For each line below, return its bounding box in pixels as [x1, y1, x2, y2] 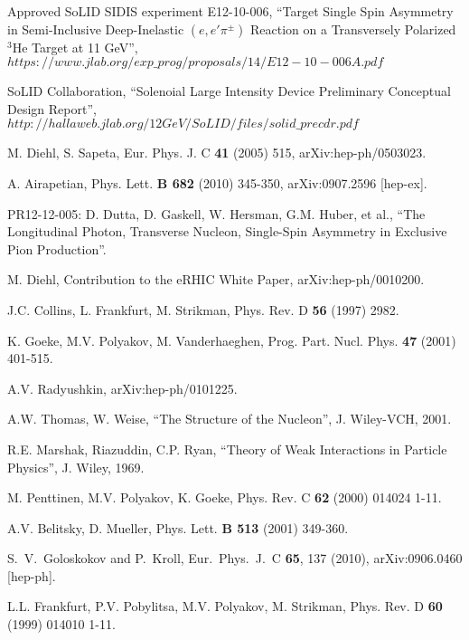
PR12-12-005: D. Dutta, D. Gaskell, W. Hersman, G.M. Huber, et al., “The [7, 204, 426, 223]
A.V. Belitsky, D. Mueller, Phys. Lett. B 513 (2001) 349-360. [7, 518, 349, 537]
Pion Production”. [7, 239, 107, 258]
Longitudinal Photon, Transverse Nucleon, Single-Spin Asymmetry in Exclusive [7, 222, 447, 241]
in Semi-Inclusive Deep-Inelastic [7, 19, 184, 38]
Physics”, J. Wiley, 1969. [7, 457, 145, 476]
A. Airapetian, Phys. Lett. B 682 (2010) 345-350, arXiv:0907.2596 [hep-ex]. [7, 173, 427, 192]
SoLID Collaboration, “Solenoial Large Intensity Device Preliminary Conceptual [7, 81, 451, 100]
